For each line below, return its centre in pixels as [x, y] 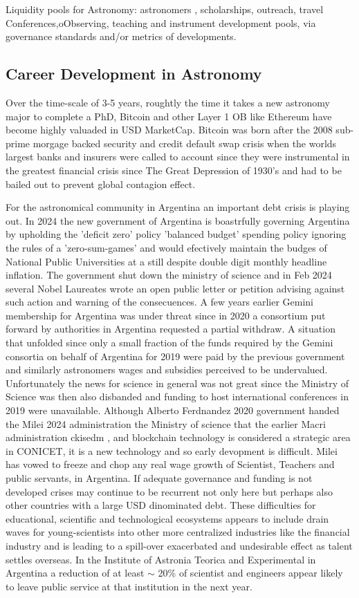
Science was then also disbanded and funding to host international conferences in [177, 396]
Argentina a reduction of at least [75, 573]
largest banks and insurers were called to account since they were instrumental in [178, 157]
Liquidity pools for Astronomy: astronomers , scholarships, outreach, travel [165, 9]
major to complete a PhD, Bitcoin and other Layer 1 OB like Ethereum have [169, 116]
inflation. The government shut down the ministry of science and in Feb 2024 [169, 275]
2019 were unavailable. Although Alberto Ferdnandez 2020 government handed [173, 410]
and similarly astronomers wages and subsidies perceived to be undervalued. [167, 370]
